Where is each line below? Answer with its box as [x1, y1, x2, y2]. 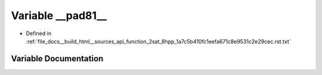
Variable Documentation [11, 54, 104, 64]
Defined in [26, 30, 52, 37]
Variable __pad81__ [11, 9, 107, 22]
